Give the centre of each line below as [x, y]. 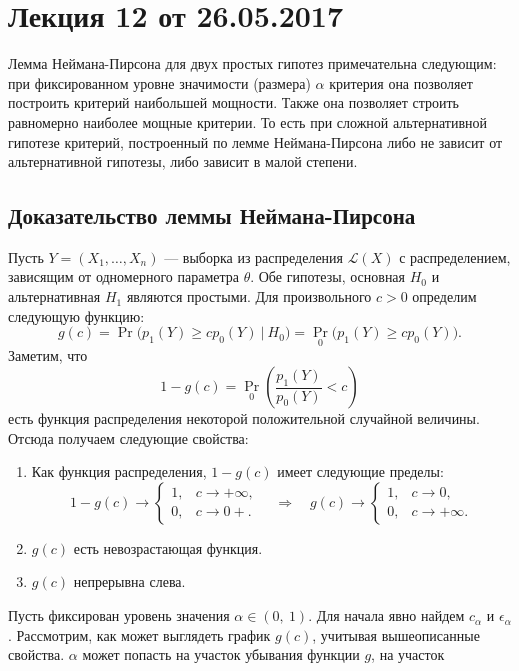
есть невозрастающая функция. [168, 547]
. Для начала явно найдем [386, 615]
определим [444, 296]
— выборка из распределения [254, 256]
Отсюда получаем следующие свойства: [128, 437]
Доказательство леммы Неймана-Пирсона [212, 215]
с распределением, [455, 256]
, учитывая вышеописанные [396, 634]
